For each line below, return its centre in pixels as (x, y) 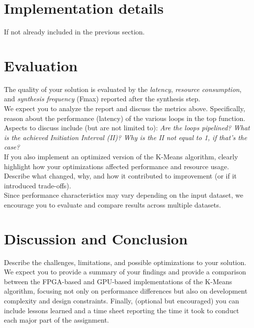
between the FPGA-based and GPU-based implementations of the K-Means (118, 281)
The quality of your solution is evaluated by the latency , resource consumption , (123, 89)
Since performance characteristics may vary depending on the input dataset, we (124, 195)
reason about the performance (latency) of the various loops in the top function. (125, 118)
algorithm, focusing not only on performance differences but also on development (126, 291)
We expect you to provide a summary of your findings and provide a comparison (125, 272)
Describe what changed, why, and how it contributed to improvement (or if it (120, 176)
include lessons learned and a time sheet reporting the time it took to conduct (122, 310)
